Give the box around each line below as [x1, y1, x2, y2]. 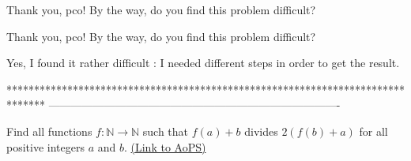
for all [359, 122, 388, 139]
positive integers [6, 138, 85, 155]
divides [244, 122, 278, 139]
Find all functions [6, 122, 92, 139]
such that [142, 122, 189, 139]
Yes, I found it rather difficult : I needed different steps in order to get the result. [6, 54, 400, 71]
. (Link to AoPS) [123, 138, 206, 155]
